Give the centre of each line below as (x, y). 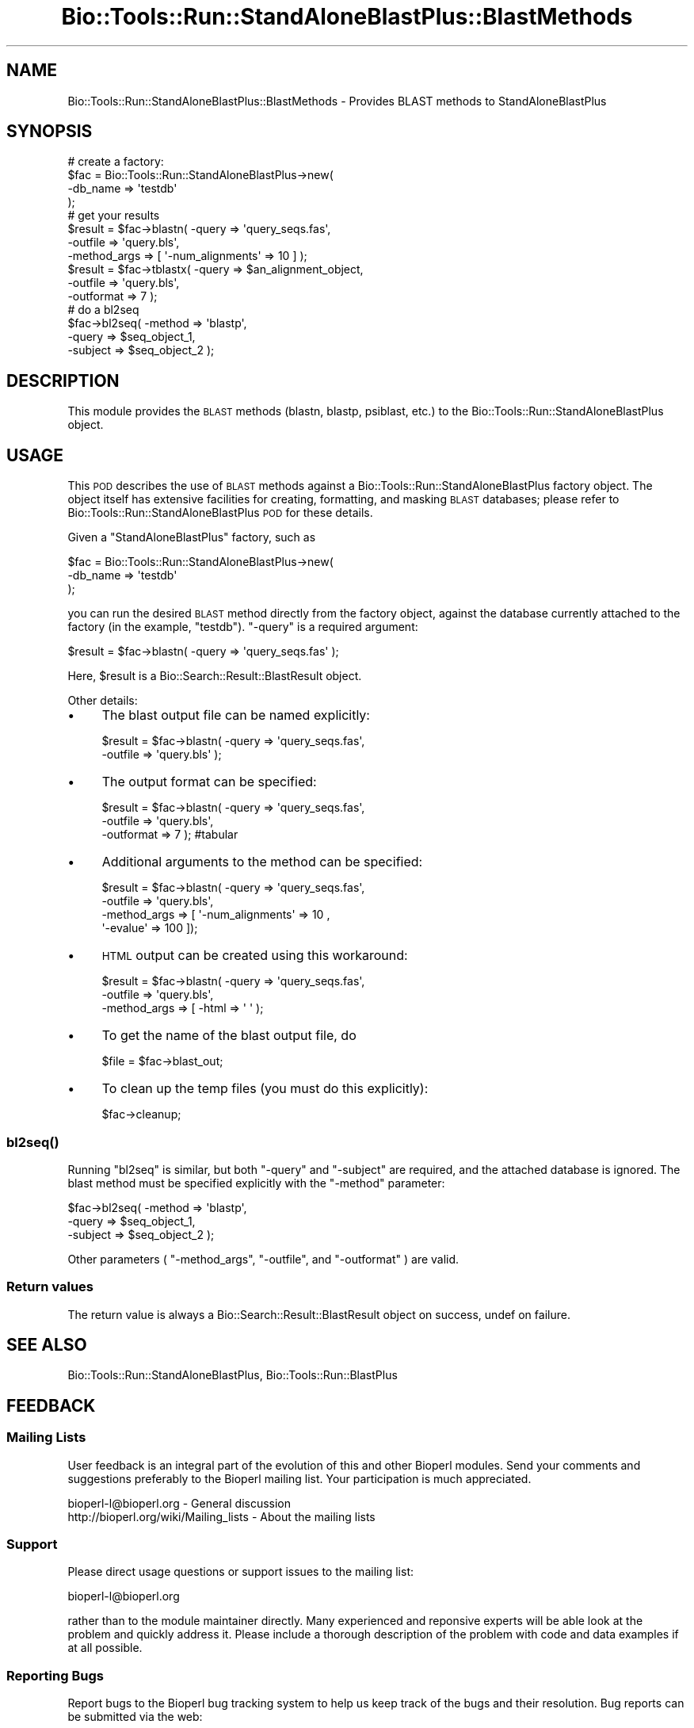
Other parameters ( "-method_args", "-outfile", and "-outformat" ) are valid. (263, 1259)
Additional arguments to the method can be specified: (262, 862)
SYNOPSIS (50, 132)
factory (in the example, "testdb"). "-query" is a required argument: (243, 627)
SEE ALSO (47, 1345)
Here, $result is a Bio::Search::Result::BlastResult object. (215, 676)
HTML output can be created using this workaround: (255, 956)
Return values (50, 1287)
